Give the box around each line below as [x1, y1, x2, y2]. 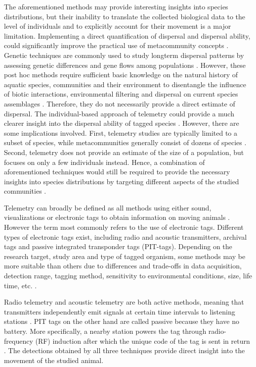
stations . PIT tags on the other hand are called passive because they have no [4, 316, 239, 326]
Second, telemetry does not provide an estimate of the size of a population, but [4, 147, 244, 157]
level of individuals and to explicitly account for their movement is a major [4, 21, 231, 31]
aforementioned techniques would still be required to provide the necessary [4, 166, 230, 177]
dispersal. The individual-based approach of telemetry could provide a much [4, 108, 234, 118]
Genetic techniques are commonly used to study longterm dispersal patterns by [4, 50, 244, 60]
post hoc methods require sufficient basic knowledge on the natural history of [4, 69, 238, 80]
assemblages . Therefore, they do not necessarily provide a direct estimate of [4, 98, 235, 108]
